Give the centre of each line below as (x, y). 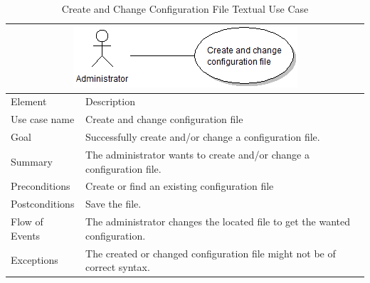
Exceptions (35, 260)
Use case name (43, 119)
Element (29, 101)
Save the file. (113, 204)
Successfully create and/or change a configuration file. (203, 137)
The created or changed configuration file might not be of (211, 253)
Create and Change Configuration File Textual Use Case (185, 9)
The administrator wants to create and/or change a (197, 154)
